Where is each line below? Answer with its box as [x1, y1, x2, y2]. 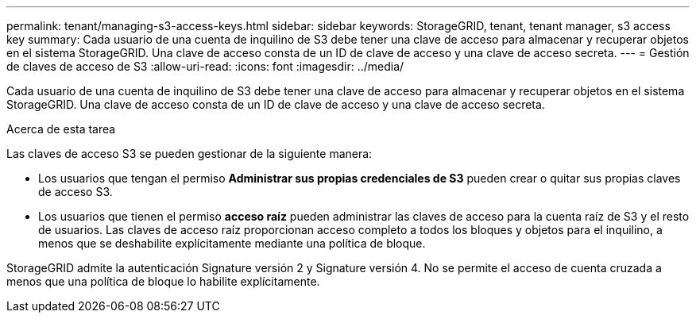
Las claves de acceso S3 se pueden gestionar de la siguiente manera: [6, 147, 373, 160]
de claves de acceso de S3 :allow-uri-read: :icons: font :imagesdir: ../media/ [6, 60, 404, 73]
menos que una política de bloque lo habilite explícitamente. [6, 275, 320, 288]
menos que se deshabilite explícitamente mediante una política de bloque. [38, 236, 426, 250]
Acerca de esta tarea [6, 122, 116, 136]
